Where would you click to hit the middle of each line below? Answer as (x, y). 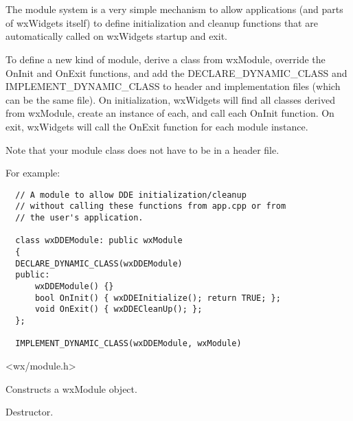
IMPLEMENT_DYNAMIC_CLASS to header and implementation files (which (173, 86)
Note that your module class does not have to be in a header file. (143, 149)
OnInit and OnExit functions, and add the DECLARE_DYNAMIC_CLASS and (176, 72)
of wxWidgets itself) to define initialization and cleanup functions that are (162, 22)
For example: (33, 173)
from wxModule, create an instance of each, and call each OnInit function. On (170, 113)
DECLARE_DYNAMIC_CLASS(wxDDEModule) (99, 263)
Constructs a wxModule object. (71, 388)
